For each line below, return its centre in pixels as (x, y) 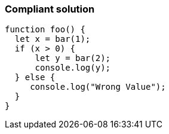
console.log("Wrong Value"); (98, 87)
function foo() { (45, 30)
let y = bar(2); (73, 58)
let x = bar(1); (53, 39)
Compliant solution (50, 9)
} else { (35, 77)
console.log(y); (73, 68)
